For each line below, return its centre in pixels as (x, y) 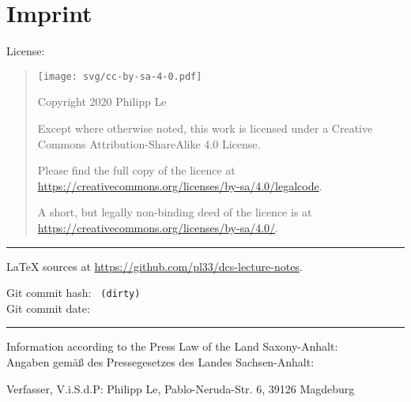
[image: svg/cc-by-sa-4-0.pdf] (120, 76)
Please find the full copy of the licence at (136, 170)
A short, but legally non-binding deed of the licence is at (175, 212)
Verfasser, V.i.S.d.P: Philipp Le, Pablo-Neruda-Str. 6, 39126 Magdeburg (181, 388)
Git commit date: (48, 308)
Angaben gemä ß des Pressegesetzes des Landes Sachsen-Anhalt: (160, 361)
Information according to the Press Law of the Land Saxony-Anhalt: (172, 346)
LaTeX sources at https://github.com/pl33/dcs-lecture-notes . (155, 266)
